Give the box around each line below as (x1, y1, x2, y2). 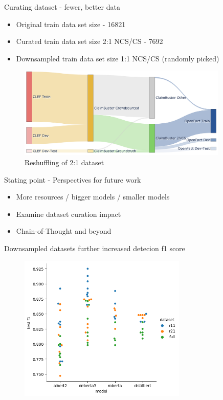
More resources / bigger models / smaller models (16, 191, 170, 202)
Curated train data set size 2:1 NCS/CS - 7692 (16, 36, 163, 47)
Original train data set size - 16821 (16, 18, 126, 29)
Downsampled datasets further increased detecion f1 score (4, 242, 185, 253)
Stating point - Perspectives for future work (4, 174, 141, 185)
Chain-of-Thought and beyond (16, 226, 111, 236)
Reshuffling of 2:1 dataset (25, 157, 104, 167)
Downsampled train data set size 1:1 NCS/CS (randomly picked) (16, 53, 219, 63)
